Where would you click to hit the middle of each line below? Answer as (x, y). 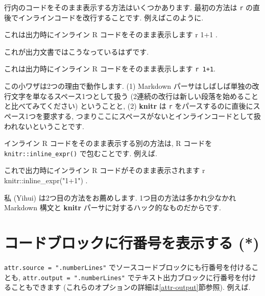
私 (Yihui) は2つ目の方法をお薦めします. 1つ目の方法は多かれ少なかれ (120, 197)
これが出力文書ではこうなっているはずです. (77, 51)
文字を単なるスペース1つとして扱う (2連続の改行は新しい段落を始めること (135, 96)
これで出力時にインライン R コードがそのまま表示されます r (105, 170)
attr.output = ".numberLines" (74, 278)
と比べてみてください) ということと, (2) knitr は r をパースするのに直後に (129, 106)
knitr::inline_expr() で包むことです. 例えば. (81, 153)
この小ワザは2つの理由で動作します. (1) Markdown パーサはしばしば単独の (128, 86)
